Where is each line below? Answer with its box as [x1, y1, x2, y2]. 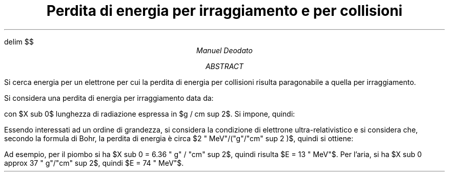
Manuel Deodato [196, 46, 253, 55]
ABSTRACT [205, 61, 244, 71]
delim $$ [4, 37, 34, 46]
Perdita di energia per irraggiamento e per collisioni [46, 2, 403, 19]
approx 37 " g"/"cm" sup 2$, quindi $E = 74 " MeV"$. [4, 158, 184, 167]
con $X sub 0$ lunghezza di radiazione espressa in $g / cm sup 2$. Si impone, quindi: [4, 109, 295, 118]
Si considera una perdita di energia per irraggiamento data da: [4, 93, 214, 102]
